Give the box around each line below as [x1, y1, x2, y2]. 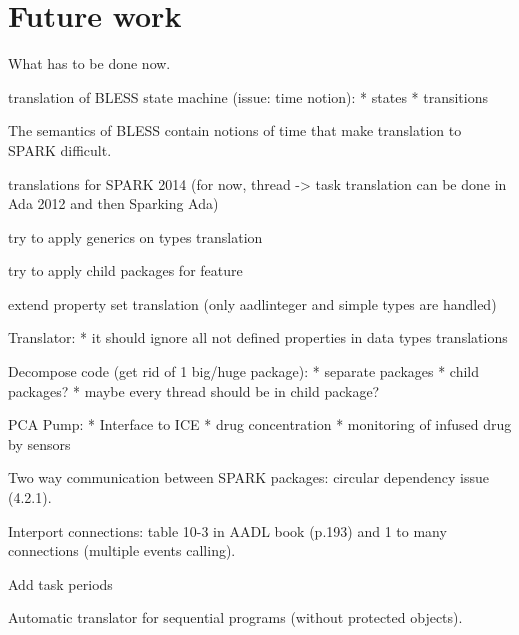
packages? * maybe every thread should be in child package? [8, 380, 380, 401]
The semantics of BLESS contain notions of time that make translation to [8, 120, 462, 141]
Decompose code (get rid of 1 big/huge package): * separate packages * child [8, 361, 480, 382]
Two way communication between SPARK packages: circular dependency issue [8, 467, 489, 488]
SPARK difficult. [8, 139, 112, 160]
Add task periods [8, 573, 113, 594]
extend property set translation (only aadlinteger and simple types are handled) [8, 293, 497, 314]
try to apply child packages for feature [8, 260, 243, 281]
